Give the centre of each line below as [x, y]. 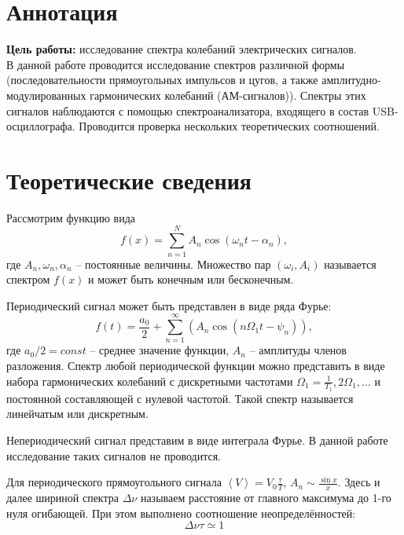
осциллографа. [41, 126]
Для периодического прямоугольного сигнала [114, 482]
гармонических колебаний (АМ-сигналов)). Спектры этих [228, 95]
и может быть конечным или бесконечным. [191, 279]
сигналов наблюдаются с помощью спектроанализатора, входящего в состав [188, 110]
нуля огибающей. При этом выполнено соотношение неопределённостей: [181, 513]
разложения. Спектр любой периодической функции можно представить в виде [196, 366]
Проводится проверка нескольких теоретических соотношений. [229, 126]
